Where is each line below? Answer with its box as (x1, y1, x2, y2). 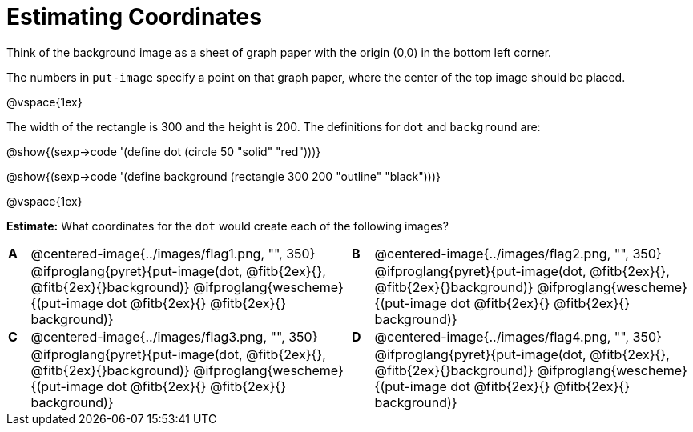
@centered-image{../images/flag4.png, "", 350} (374, 328, 662, 345)
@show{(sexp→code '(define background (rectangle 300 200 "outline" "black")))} (6, 169, 441, 183)
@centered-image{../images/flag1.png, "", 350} (30, 245, 316, 262)
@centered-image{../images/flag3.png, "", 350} (30, 328, 318, 345)
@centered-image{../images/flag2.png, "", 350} (374, 245, 662, 262)
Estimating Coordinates (6, 3, 262, 30)
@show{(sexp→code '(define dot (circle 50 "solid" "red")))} (6, 144, 321, 158)
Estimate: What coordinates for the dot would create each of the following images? (6, 218, 449, 233)
